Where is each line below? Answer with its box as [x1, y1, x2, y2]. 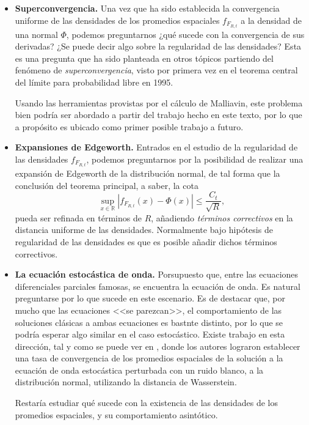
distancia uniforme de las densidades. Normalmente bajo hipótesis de [15, 223, 273, 236]
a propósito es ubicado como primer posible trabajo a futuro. [15, 120, 244, 133]
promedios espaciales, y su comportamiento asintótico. [15, 408, 218, 421]
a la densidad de [241, 13, 302, 26]
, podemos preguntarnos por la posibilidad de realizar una [86, 153, 304, 166]
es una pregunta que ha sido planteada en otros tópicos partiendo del [15, 51, 274, 64]
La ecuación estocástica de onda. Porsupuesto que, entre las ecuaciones [15, 268, 299, 281]
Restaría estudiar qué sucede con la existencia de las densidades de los [15, 396, 278, 409]
